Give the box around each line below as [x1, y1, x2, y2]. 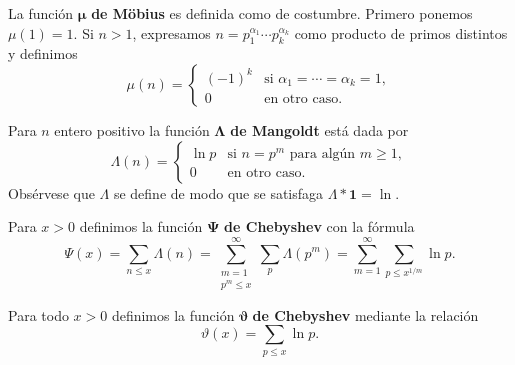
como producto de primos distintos [294, 22, 508, 43]
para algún [289, 146, 356, 161]
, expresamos [132, 22, 211, 43]
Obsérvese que [8, 182, 95, 203]
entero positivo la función [54, 119, 210, 140]
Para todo [8, 304, 69, 325]
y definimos [8, 43, 78, 64]
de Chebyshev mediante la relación [252, 304, 479, 325]
